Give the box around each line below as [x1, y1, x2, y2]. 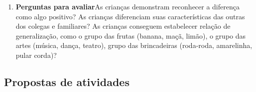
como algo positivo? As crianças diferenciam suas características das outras [15, 11, 245, 21]
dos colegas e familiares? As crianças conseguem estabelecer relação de [15, 21, 231, 31]
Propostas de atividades [4, 74, 129, 89]
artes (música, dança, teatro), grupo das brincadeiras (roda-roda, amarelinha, [15, 40, 253, 50]
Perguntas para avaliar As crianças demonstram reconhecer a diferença [15, 1, 240, 11]
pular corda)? [15, 49, 57, 60]
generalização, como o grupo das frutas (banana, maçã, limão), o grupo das [15, 30, 246, 41]
